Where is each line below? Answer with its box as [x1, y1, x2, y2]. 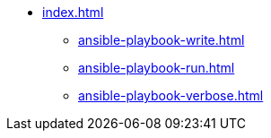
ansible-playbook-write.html [78, 32, 245, 47]
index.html [42, 4, 104, 20]
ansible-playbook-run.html [78, 60, 235, 75]
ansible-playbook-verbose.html [78, 88, 264, 103]
